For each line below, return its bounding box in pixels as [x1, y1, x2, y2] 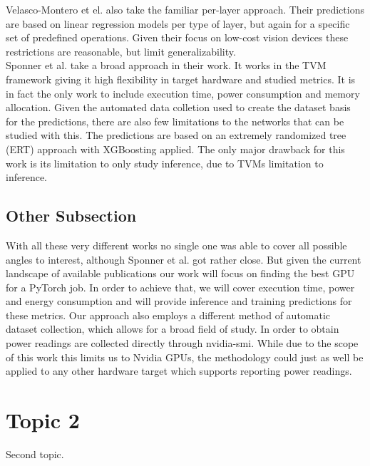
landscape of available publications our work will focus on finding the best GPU [6, 266, 355, 281]
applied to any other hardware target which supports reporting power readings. [6, 363, 352, 378]
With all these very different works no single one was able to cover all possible [6, 237, 347, 252]
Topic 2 [6, 405, 80, 435]
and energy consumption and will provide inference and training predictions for [6, 294, 352, 309]
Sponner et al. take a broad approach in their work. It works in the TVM [6, 58, 327, 73]
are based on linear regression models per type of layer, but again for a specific [6, 16, 350, 31]
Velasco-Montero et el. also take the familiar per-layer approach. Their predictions [6, 2, 364, 16]
